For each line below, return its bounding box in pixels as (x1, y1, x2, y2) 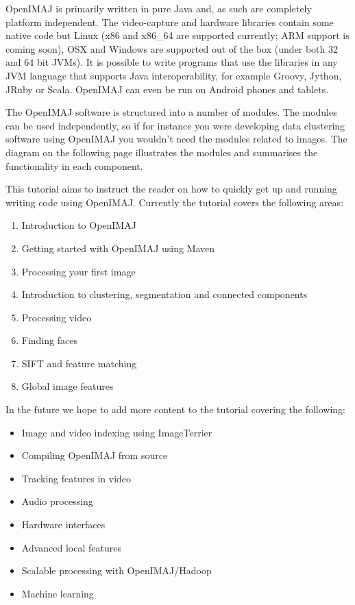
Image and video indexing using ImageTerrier (21, 425, 212, 439)
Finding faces (21, 333, 77, 347)
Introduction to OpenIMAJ (21, 218, 136, 232)
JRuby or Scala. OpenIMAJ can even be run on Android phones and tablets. (5, 82, 329, 96)
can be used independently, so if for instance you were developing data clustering (5, 118, 345, 132)
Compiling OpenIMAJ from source (21, 448, 168, 462)
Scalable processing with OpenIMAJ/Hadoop (21, 563, 212, 578)
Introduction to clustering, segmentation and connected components (21, 287, 308, 301)
